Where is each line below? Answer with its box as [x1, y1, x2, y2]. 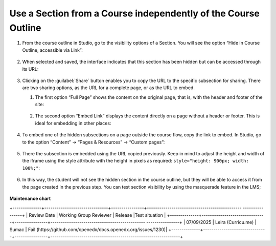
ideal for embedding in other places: [35, 120, 111, 126]
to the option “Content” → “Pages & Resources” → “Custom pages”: [22, 139, 165, 145]
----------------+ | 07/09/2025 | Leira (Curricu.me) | [146, 219, 257, 225]
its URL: [22, 66, 39, 72]
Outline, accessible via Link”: [22, 47, 83, 53]
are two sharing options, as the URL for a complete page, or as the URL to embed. [22, 85, 195, 91]
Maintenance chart [9, 195, 51, 201]
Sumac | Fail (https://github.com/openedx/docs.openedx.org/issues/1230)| [9, 226, 168, 233]
